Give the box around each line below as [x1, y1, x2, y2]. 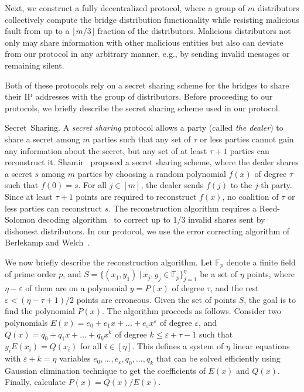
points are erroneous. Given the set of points [76, 293, 237, 305]
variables [59, 352, 91, 364]
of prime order [5, 268, 56, 280]
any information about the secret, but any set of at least [5, 144, 207, 156]
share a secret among [5, 132, 80, 145]
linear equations [233, 340, 290, 352]
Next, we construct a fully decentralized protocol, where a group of [5, 2, 245, 13]
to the [230, 179, 252, 191]
